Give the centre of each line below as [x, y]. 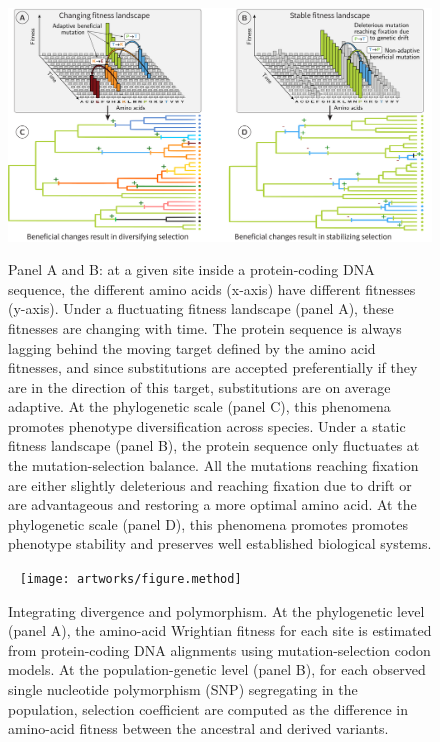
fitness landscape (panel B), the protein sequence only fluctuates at [214, 445]
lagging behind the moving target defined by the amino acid [192, 347]
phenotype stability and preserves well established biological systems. [220, 543]
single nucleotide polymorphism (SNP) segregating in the [183, 689]
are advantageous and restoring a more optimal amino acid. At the [212, 504]
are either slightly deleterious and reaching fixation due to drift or [210, 484]
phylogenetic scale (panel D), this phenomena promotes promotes [208, 523]
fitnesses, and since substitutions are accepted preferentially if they [213, 367]
